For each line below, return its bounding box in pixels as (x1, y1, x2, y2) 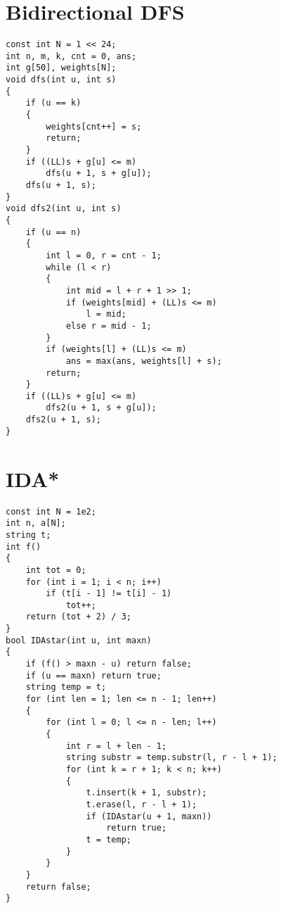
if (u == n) (25, 227, 81, 237)
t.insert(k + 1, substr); (86, 788, 207, 798)
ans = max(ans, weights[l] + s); (65, 355, 222, 366)
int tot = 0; (25, 565, 86, 575)
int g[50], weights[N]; (6, 63, 117, 73)
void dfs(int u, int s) (6, 75, 117, 85)
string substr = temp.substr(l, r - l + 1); (65, 752, 277, 763)
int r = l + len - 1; (65, 740, 167, 751)
